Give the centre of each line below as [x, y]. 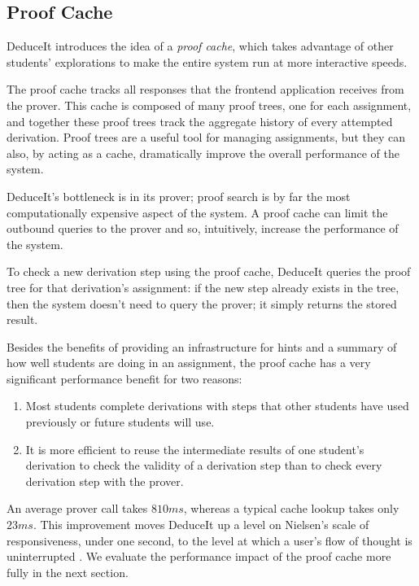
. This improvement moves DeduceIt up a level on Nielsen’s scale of [201, 525]
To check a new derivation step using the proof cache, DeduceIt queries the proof [209, 271]
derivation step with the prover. [105, 481]
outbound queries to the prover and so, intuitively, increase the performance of [203, 228]
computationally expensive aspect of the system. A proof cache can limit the [197, 212]
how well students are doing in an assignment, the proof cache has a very [189, 363]
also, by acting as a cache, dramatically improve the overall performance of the [203, 153]
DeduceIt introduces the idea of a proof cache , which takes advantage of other [200, 46]
